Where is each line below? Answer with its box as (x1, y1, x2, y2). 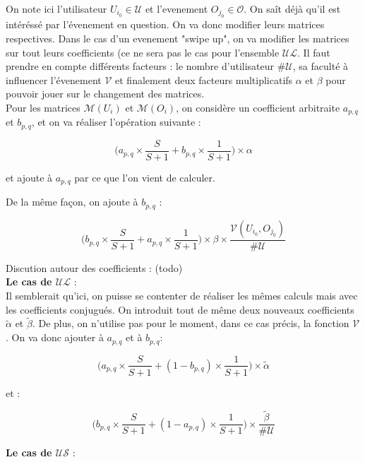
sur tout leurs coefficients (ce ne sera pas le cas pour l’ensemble (6, 45, 280, 59)
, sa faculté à (292, 59, 349, 73)
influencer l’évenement (6, 72, 102, 87)
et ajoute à (6, 170, 53, 184)
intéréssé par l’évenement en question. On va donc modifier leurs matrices (6, 17, 325, 32)
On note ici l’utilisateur (6, 1, 107, 16)
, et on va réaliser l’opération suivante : (31, 114, 201, 129)
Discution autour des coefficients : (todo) (6, 260, 183, 275)
